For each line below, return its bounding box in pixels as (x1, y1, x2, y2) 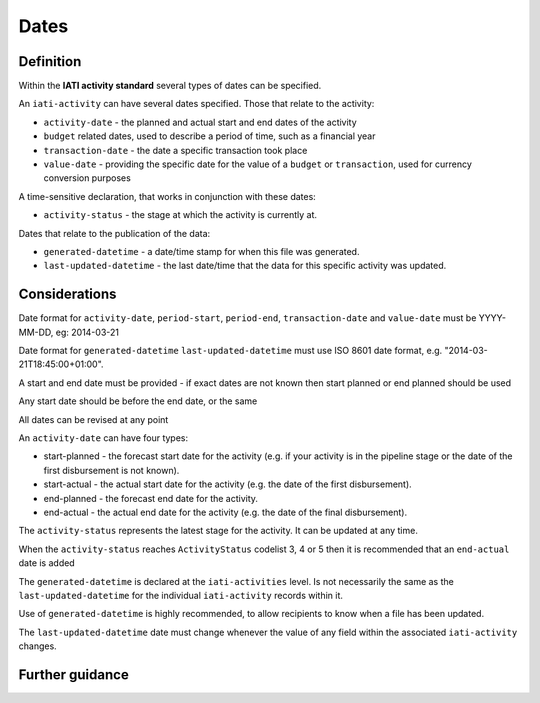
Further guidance (18, 666, 129, 683)
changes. (18, 640, 57, 652)
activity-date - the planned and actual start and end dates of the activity (43, 116, 357, 128)
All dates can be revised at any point (18, 413, 169, 425)
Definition (18, 53, 82, 70)
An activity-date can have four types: (18, 432, 189, 444)
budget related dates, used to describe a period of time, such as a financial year (43, 130, 376, 142)
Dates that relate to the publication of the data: (18, 227, 211, 239)
